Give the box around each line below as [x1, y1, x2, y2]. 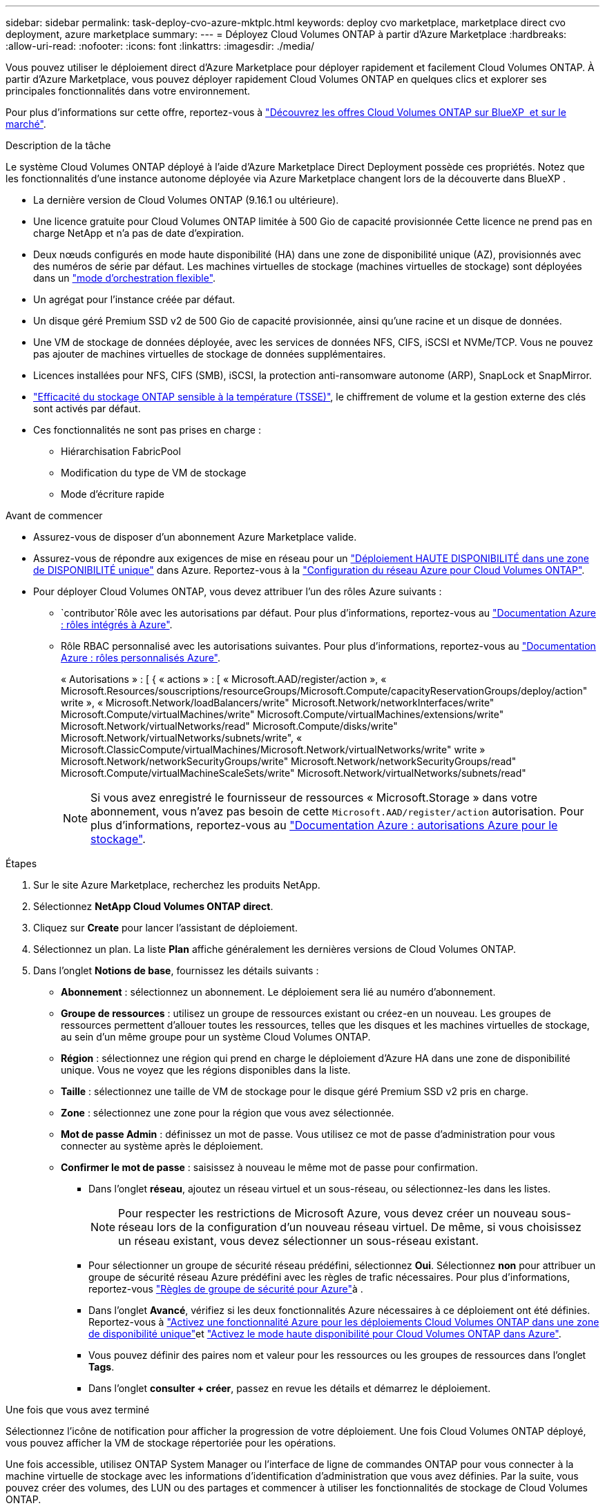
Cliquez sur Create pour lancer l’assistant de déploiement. [33, 922, 298, 934]
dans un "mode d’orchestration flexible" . [33, 272, 216, 284]
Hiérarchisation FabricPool [61, 445, 181, 457]
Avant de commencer [6, 510, 103, 521]
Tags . [88, 1361, 115, 1373]
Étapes [6, 858, 37, 869]
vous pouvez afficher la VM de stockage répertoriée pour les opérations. [6, 1437, 336, 1449]
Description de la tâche [6, 139, 111, 151]
